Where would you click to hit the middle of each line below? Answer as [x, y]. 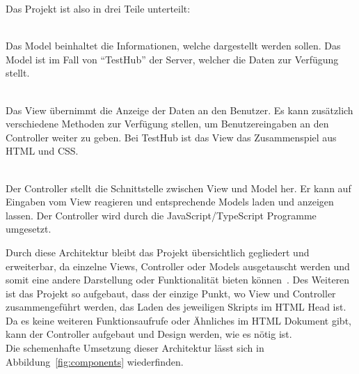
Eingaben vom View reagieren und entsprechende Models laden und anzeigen [170, 202]
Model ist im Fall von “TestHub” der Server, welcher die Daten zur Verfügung [172, 59]
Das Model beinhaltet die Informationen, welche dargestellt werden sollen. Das [173, 46]
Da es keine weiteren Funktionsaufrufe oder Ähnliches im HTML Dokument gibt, [178, 320]
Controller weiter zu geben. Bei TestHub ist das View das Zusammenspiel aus [171, 137]
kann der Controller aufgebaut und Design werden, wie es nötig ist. [149, 334]
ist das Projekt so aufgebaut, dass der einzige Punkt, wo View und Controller [171, 293]
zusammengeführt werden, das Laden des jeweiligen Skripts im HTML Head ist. [176, 307]
